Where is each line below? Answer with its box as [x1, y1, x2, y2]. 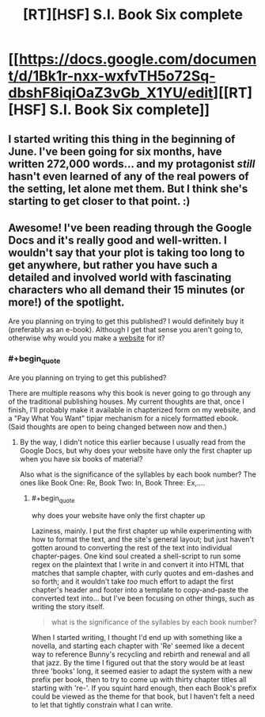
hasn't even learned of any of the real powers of [8, 169, 249, 183]
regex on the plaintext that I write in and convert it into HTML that [31, 559, 244, 569]
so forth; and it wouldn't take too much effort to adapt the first [31, 577, 234, 586]
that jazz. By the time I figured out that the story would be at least [31, 658, 245, 667]
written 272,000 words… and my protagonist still [8, 157, 256, 171]
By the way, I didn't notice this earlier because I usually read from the [19, 437, 246, 447]
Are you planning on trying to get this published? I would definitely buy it [8, 316, 244, 326]
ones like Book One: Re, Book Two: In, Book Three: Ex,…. [19, 477, 206, 487]
